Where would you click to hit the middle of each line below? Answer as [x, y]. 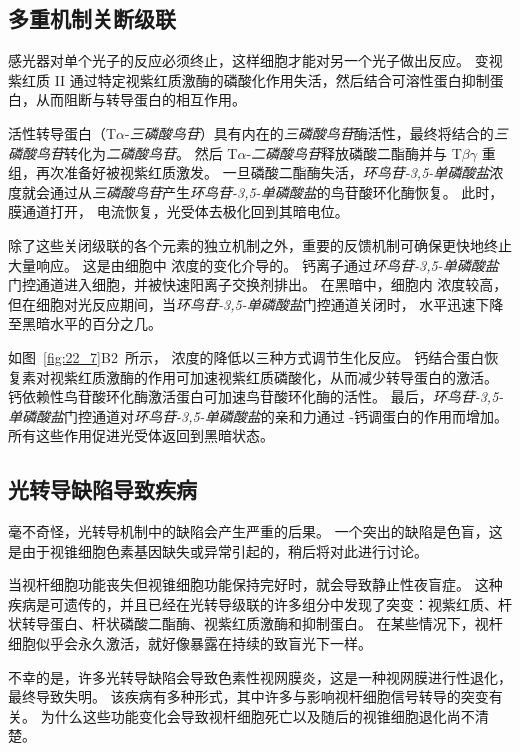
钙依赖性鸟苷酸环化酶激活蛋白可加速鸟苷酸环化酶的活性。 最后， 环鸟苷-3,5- [256, 396]
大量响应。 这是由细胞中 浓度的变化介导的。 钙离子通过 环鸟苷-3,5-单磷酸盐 [253, 264]
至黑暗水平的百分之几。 [85, 323]
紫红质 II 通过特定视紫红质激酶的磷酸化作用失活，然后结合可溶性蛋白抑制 [249, 79]
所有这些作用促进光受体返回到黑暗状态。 [141, 435]
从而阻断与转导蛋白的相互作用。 [140, 99]
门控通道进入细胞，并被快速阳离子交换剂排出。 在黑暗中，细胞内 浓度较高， [258, 284]
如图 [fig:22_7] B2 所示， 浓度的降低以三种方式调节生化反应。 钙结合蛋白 [246, 356]
